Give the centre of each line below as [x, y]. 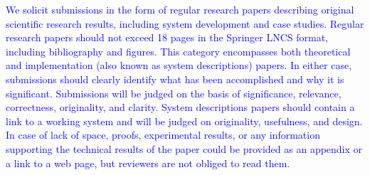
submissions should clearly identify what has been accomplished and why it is [175, 79]
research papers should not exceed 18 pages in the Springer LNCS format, [167, 37]
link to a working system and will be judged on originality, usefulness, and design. [184, 121]
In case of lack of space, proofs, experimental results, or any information [163, 135]
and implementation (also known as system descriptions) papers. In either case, [179, 65]
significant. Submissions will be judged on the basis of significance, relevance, [174, 93]
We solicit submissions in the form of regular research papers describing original [180, 9]
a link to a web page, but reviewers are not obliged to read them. [148, 163]
